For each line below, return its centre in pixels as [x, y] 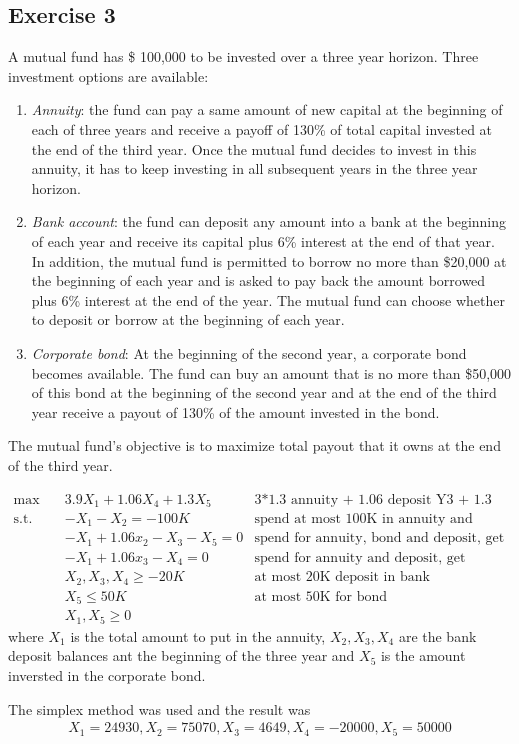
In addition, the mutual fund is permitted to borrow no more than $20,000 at [269, 260]
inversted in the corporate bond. [107, 675]
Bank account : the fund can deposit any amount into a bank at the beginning [269, 221]
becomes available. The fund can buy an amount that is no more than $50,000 [271, 372]
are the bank [437, 635]
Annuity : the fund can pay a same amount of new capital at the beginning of [267, 109]
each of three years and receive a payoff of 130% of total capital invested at [262, 128]
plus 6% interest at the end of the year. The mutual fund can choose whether [268, 299]
